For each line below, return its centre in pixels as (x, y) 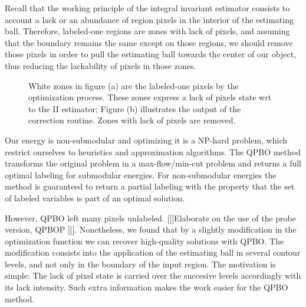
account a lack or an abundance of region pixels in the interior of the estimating (149, 19)
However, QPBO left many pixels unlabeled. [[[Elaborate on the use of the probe (150, 218)
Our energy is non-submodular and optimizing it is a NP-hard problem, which (146, 140)
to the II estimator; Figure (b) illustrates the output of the (135, 108)
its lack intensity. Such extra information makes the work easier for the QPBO (147, 287)
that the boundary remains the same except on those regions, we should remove (149, 42)
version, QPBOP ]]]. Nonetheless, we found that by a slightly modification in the (151, 229)
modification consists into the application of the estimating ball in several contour (153, 252)
